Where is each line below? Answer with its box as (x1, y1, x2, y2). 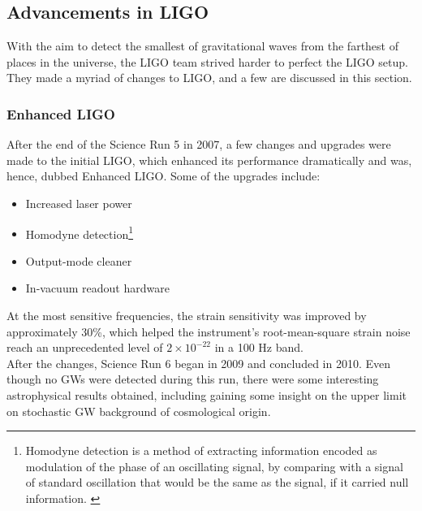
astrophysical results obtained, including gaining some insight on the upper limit (6, 386, 407, 403)
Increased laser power (25, 194, 132, 211)
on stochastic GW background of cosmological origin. (6, 402, 271, 419)
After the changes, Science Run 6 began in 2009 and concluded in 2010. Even (6, 354, 391, 371)
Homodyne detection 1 (25, 223, 134, 242)
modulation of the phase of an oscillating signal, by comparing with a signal (25, 457, 403, 474)
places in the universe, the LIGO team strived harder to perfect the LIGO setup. (6, 53, 408, 70)
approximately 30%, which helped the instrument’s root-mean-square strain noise (6, 323, 411, 340)
